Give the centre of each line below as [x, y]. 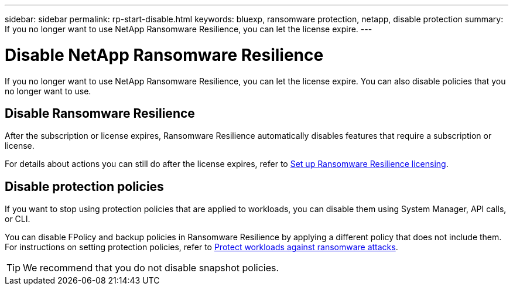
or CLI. [18, 219]
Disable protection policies [84, 186]
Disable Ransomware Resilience [100, 113]
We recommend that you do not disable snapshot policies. [151, 268]
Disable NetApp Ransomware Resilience [164, 55]
